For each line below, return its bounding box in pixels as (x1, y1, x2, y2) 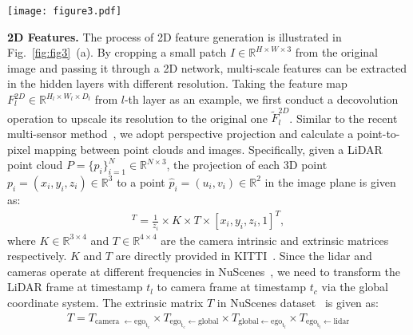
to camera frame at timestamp (157, 278, 306, 295)
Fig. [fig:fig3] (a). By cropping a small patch (7, 44, 227, 61)
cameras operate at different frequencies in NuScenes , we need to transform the (7, 262, 401, 279)
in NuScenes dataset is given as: (216, 294, 379, 310)
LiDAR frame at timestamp (7, 278, 143, 295)
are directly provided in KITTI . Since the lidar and (115, 247, 372, 264)
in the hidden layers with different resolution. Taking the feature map (7, 75, 347, 92)
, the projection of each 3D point (166, 156, 328, 173)
